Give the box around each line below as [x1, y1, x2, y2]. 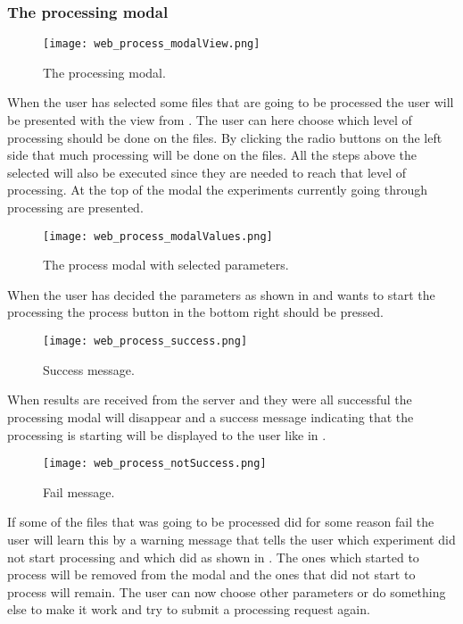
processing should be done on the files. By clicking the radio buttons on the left [7, 128, 442, 146]
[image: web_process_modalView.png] [43, 37, 260, 51]
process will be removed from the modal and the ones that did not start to [7, 565, 416, 584]
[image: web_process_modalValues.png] [43, 229, 273, 243]
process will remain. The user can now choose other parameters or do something [7, 582, 446, 601]
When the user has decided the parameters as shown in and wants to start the [7, 285, 435, 304]
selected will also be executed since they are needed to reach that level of [7, 162, 407, 181]
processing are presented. [7, 198, 144, 217]
